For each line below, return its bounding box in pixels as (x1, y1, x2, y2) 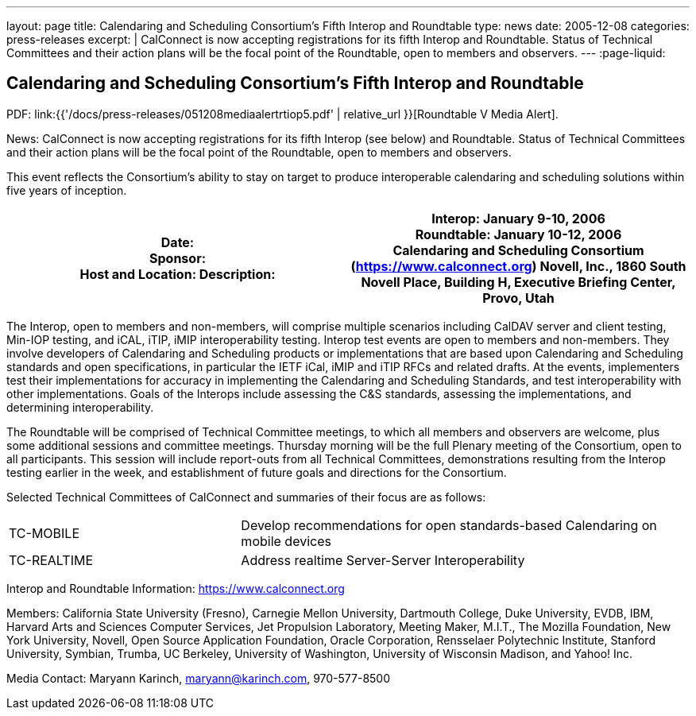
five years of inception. (6, 183, 127, 197)
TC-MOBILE (9, 524, 80, 541)
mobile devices (241, 532, 331, 549)
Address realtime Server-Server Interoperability (241, 552, 525, 568)
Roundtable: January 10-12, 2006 (415, 226, 622, 242)
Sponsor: (149, 250, 206, 266)
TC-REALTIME (9, 552, 94, 568)
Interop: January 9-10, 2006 (431, 210, 605, 226)
